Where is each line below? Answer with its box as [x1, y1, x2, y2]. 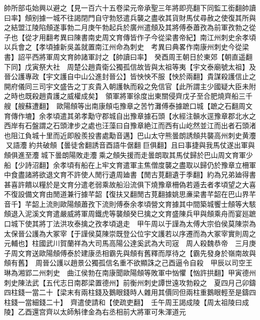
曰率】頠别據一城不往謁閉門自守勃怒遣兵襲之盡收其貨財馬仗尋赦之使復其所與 [4, 12, 256, 23]
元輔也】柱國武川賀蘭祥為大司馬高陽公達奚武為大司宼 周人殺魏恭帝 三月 [4, 238, 249, 248]
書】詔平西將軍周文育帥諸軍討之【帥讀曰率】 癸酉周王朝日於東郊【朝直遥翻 [4, 51, 252, 62]
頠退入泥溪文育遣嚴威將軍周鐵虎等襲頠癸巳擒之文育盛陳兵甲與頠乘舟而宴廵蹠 [4, 208, 256, 219]
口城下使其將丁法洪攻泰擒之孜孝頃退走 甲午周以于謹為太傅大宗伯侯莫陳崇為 [4, 218, 256, 229]
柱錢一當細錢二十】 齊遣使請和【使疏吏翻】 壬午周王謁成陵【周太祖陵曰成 [4, 296, 249, 307]
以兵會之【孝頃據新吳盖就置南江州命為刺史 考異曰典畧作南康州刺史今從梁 [4, 42, 249, 52]
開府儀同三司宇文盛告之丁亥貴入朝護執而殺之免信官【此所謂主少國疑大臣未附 [4, 81, 256, 91]
